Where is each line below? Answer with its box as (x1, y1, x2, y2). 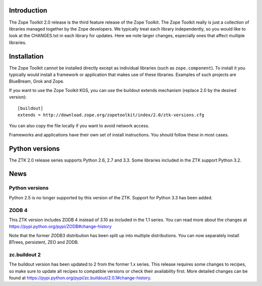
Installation (9, 52, 44, 60)
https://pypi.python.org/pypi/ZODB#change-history (9, 224, 112, 229)
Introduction (9, 6, 48, 15)
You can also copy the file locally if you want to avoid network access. (9, 123, 150, 129)
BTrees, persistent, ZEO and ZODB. (9, 240, 79, 245)
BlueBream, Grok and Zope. (9, 78, 65, 84)
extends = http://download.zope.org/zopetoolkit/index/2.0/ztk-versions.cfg (17, 112, 205, 118)
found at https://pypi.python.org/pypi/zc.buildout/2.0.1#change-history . (9, 275, 151, 281)
